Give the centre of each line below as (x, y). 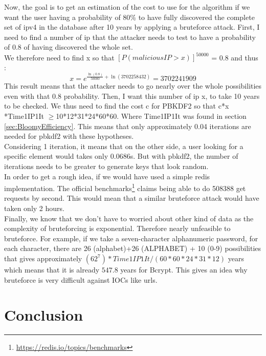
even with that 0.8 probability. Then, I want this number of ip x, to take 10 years (132, 96)
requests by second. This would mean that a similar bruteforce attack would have (132, 198)
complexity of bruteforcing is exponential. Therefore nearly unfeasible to (117, 228)
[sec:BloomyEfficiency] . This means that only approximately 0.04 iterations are (128, 126)
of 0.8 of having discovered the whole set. (69, 47)
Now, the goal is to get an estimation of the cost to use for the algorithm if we (127, 7)
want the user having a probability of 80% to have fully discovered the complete (129, 17)
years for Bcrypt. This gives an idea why (184, 269)
